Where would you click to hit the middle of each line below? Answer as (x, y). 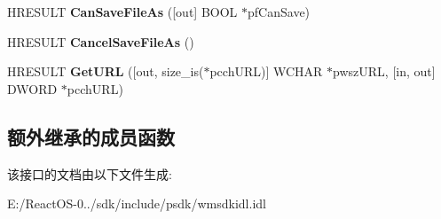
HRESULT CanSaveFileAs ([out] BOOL (122, 12)
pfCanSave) (279, 12)
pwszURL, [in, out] (384, 71)
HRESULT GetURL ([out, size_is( (106, 71)
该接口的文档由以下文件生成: (90, 173)
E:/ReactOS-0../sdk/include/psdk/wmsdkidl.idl (137, 203)
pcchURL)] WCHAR (266, 71)
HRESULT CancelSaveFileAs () (101, 41)
